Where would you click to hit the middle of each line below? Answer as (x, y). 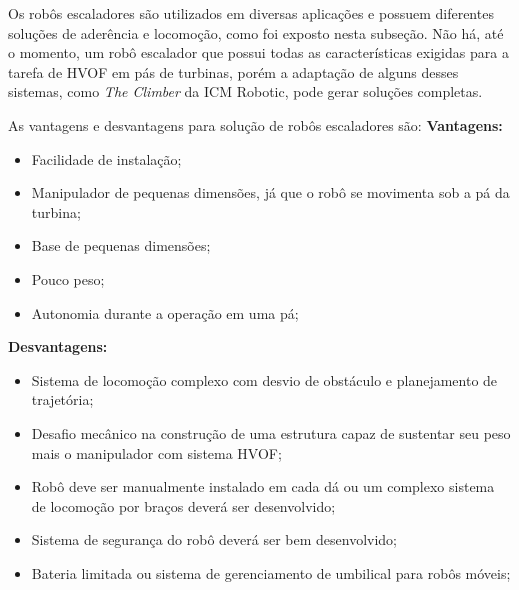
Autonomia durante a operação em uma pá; (165, 312)
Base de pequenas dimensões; (121, 245)
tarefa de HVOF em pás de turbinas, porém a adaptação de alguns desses (233, 71)
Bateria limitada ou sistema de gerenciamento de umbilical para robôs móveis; (271, 572)
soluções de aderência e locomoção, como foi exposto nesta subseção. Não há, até (256, 32)
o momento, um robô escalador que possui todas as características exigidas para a (258, 52)
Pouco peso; (68, 278)
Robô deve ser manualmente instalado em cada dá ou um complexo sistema (263, 486)
